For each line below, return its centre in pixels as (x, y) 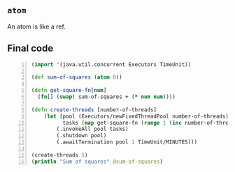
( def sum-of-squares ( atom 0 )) (77, 77)
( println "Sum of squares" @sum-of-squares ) (97, 162)
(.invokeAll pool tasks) (92, 129)
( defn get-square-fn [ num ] (69, 91)
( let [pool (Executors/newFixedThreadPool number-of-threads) (136, 116)
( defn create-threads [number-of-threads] (94, 110)
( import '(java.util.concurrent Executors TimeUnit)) (111, 64)
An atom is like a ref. (37, 26)
